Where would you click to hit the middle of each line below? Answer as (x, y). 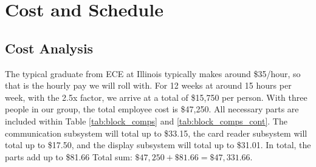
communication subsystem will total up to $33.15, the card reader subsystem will (156, 133)
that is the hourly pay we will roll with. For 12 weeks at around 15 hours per (148, 85)
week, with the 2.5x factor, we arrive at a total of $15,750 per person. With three (156, 97)
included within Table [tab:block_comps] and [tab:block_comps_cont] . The (146, 121)
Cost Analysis (49, 48)
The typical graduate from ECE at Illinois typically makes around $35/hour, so (153, 73)
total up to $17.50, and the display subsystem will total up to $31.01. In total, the (158, 145)
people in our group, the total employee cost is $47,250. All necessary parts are (152, 109)
